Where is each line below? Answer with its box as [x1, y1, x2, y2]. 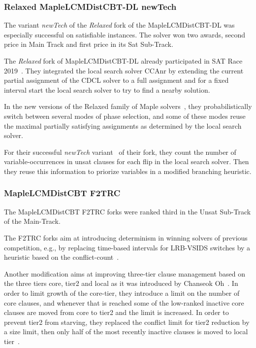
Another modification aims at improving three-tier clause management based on [4, 268, 245, 278]
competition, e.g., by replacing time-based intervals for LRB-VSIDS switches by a [4, 242, 251, 252]
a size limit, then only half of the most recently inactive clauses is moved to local [4, 326, 248, 337]
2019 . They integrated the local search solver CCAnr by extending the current [4, 65, 244, 75]
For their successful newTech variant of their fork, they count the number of [4, 146, 236, 157]
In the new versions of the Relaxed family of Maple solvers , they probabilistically [4, 101, 252, 111]
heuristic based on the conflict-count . [4, 252, 119, 262]
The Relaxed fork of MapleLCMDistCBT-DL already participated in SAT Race [4, 56, 243, 66]
